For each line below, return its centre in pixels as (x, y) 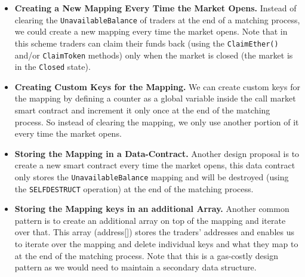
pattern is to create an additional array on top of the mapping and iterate (150, 220)
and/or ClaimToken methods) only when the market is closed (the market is (154, 55)
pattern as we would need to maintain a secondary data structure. (135, 267)
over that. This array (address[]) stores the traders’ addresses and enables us (154, 232)
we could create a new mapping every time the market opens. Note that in (151, 31)
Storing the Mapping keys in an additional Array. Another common (152, 209)
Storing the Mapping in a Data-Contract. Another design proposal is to (157, 153)
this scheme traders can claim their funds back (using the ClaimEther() (147, 43)
